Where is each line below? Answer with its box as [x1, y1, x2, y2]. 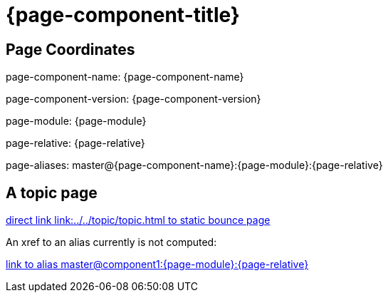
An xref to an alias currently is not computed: [6, 236, 217, 249]
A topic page [6, 183, 98, 202]
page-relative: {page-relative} [6, 137, 145, 150]
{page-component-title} [6, 3, 240, 27]
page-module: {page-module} [6, 115, 147, 128]
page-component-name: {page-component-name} [6, 71, 244, 83]
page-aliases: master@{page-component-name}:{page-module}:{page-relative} [6, 159, 383, 172]
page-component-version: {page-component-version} [6, 93, 261, 106]
